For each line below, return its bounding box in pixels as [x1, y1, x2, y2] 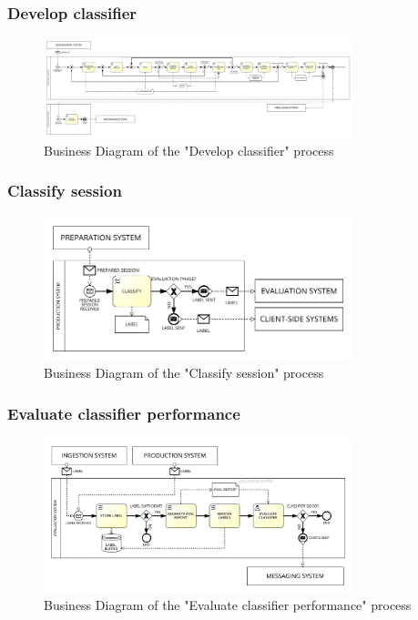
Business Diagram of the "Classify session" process [44, 363, 324, 382]
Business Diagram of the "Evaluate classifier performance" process [44, 595, 412, 615]
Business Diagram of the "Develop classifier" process [44, 140, 334, 159]
